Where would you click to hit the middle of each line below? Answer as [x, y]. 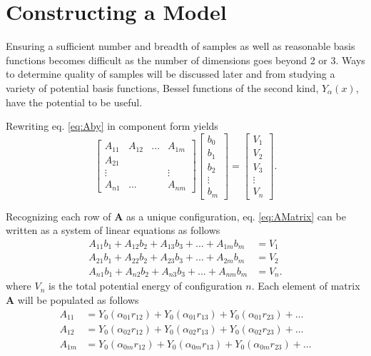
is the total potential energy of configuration [145, 286]
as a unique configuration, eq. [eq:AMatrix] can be [236, 216]
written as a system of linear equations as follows [113, 230]
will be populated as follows [78, 299]
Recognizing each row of [59, 216]
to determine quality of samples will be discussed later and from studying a [171, 74]
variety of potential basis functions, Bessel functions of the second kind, [162, 87]
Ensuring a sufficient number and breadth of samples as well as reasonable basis [181, 46]
